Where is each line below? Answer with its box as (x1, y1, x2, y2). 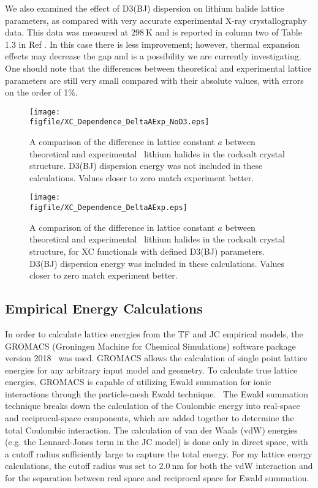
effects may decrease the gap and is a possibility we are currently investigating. (5, 50, 301, 62)
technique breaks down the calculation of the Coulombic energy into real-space (5, 399, 300, 412)
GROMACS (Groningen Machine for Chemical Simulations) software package (5, 339, 296, 352)
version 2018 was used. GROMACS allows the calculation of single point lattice (5, 351, 308, 364)
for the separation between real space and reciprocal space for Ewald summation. (5, 471, 309, 484)
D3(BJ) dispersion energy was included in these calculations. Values (29, 257, 285, 269)
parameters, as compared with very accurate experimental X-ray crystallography (5, 13, 307, 26)
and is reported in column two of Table (155, 26, 302, 39)
